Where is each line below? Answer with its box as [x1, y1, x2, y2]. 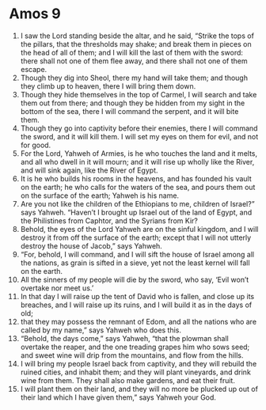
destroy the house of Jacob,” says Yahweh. [20, 241, 163, 250]
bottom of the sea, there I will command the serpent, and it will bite [20, 106, 239, 116]
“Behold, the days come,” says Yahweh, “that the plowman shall [20, 333, 229, 343]
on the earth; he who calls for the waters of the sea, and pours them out [20, 182, 256, 192]
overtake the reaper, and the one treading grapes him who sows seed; [20, 342, 250, 351]
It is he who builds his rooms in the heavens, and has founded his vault [20, 173, 252, 183]
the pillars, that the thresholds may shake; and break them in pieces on [20, 39, 252, 48]
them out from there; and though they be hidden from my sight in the [20, 98, 245, 108]
